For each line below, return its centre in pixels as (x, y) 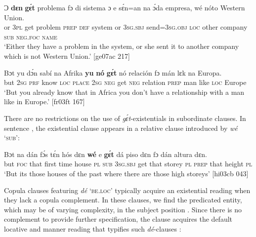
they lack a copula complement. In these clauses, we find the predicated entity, (123, 200)
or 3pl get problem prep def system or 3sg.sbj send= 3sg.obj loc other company (126, 27)
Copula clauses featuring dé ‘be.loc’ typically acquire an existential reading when (127, 190)
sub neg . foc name (31, 36)
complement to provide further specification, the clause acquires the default (118, 219)
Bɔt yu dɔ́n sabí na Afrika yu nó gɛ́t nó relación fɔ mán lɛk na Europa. (113, 72)
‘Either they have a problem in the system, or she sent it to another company (122, 46)
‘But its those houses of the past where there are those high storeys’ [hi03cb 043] (126, 173)
